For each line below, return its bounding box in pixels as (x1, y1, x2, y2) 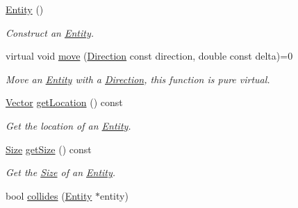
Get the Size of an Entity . (6, 165, 116, 180)
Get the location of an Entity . (6, 118, 131, 132)
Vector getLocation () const (6, 95, 123, 110)
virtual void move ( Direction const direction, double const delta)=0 (6, 49, 293, 63)
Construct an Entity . (6, 25, 94, 40)
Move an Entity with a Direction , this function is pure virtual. (6, 71, 270, 86)
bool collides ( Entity (6, 188, 92, 202)
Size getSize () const (6, 141, 92, 156)
